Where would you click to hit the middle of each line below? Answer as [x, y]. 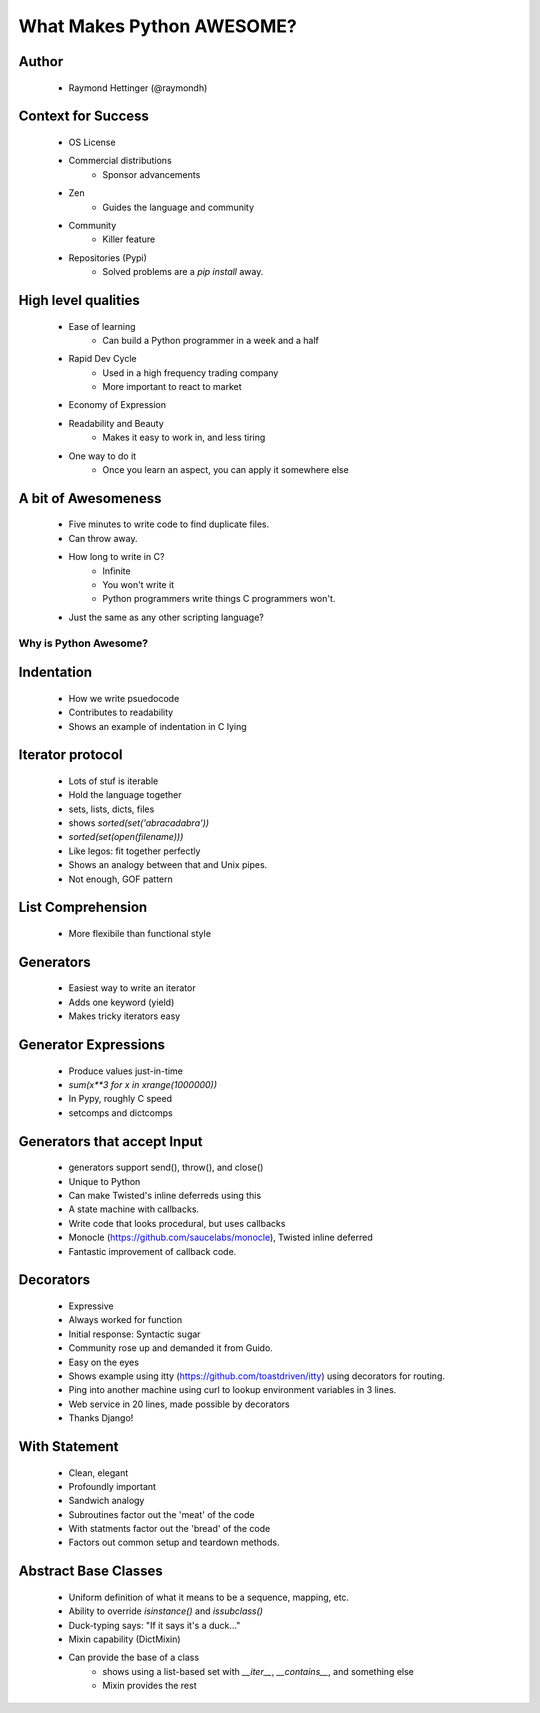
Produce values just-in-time [126, 1071]
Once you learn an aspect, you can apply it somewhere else [225, 470]
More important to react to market [172, 387]
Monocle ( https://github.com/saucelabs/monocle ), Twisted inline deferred [221, 1237]
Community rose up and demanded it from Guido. [171, 1348]
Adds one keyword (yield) [121, 1002]
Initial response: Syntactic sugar [134, 1334]
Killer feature [129, 239]
